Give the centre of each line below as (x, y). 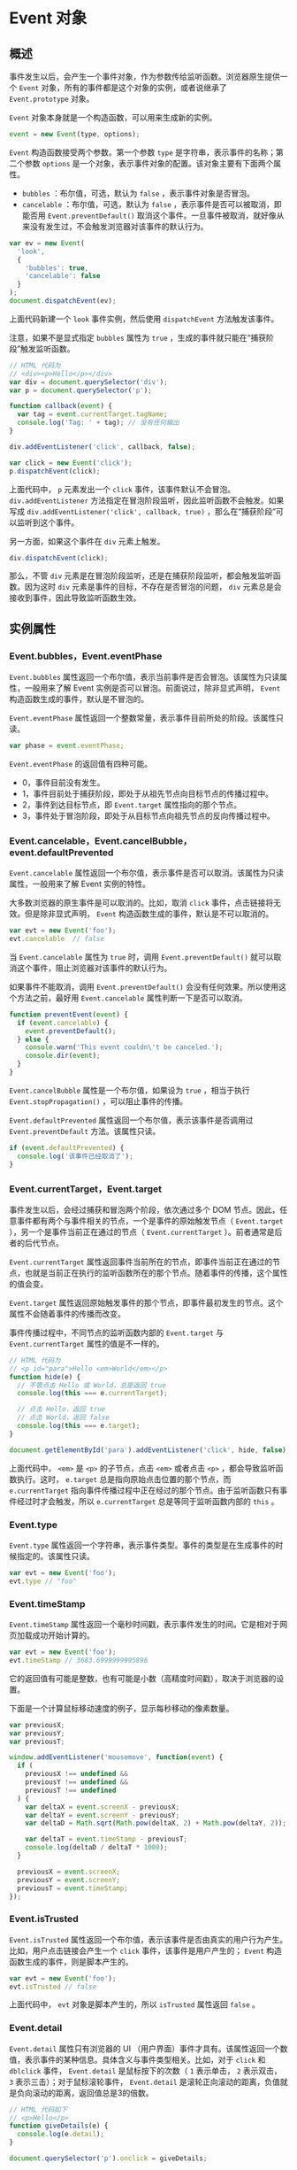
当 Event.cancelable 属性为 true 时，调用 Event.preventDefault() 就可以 (141, 956)
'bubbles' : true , (57, 268)
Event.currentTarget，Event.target (85, 1189)
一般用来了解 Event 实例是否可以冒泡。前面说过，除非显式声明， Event (152, 688)
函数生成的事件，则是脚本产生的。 (71, 1961)
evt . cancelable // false (57, 939)
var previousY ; (37, 1733)
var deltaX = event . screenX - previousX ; (102, 1807)
